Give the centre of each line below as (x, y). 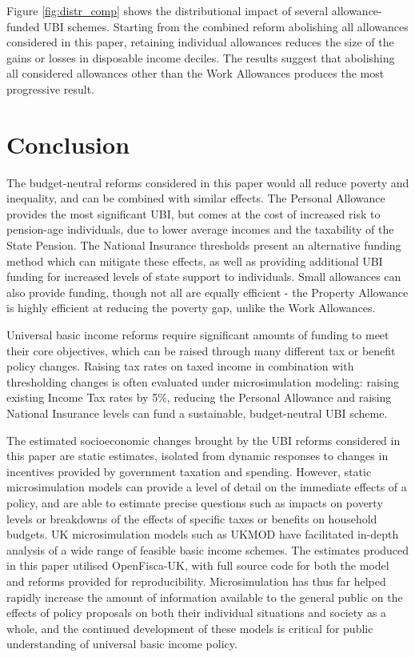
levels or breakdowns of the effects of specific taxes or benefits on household (192, 518)
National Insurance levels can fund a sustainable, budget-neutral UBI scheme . (197, 413)
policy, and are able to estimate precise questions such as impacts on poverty (195, 502)
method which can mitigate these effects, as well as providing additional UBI (195, 260)
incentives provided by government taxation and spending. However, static (189, 471)
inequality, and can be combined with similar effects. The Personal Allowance (196, 198)
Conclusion (68, 144)
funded (23, 26)
